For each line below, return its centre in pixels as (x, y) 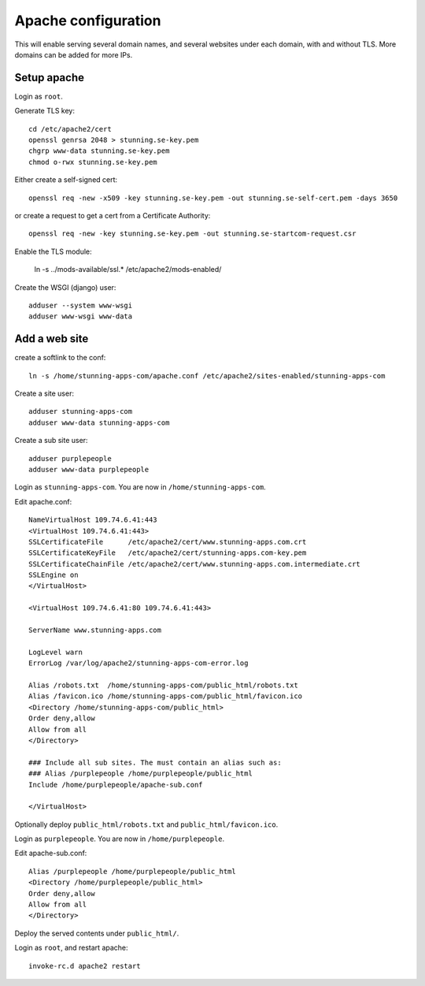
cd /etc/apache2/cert (70, 129)
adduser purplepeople (70, 458)
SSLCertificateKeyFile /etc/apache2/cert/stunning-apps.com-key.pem (168, 553)
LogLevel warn (55, 652)
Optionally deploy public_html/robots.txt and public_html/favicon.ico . (146, 824)
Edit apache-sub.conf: (51, 853)
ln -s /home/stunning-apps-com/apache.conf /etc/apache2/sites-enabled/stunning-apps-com (207, 376)
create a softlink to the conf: (60, 358)
